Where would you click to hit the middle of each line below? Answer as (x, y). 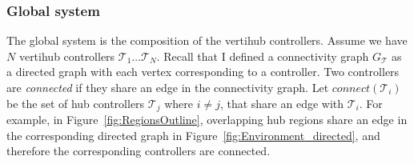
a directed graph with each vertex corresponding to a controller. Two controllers (203, 72)
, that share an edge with (282, 103)
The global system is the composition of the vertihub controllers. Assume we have (207, 40)
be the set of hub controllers (76, 103)
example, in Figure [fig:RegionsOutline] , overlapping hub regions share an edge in (207, 120)
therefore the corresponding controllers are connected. (139, 151)
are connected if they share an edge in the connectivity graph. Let (168, 87)
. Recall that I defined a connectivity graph (263, 56)
